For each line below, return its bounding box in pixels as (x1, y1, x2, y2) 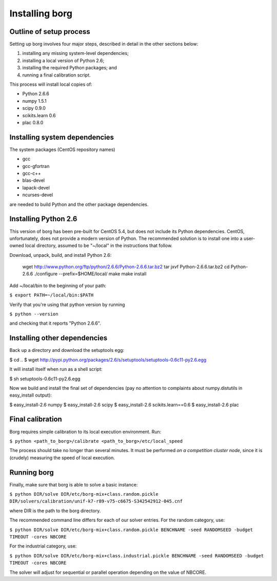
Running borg (9, 468, 54, 477)
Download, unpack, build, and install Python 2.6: (9, 252, 112, 258)
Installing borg (9, 8, 73, 19)
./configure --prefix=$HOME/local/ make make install (34, 271, 147, 277)
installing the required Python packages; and (22, 65, 117, 71)
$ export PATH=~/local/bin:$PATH (9, 292, 94, 298)
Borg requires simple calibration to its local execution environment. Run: (9, 428, 162, 435)
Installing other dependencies (9, 334, 108, 343)
